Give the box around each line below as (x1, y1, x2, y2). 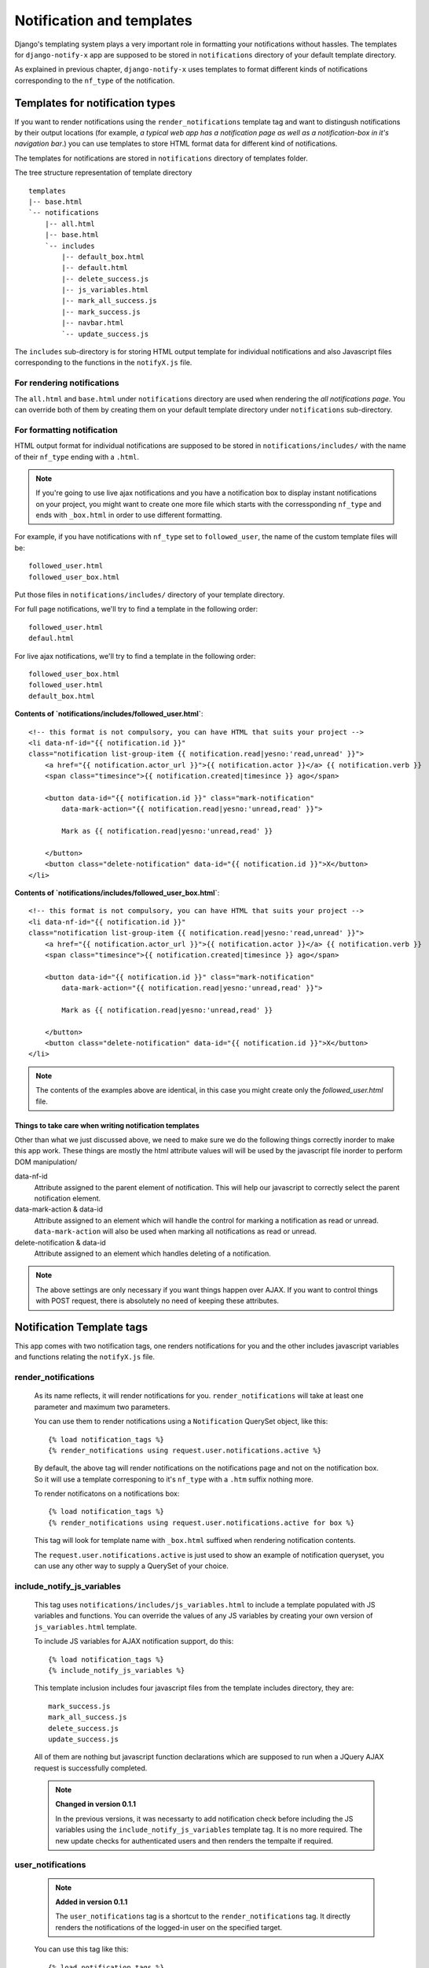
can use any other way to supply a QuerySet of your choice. (34, 1561, 229, 1570)
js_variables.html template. (34, 1622, 137, 1631)
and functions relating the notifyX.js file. (14, 1352, 155, 1362)
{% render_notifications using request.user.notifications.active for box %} (48, 1518, 355, 1527)
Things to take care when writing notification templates (14, 1120, 200, 1130)
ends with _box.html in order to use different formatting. (35, 510, 223, 520)
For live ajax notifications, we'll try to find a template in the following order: (14, 651, 256, 660)
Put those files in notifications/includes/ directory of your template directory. (14, 590, 285, 600)
